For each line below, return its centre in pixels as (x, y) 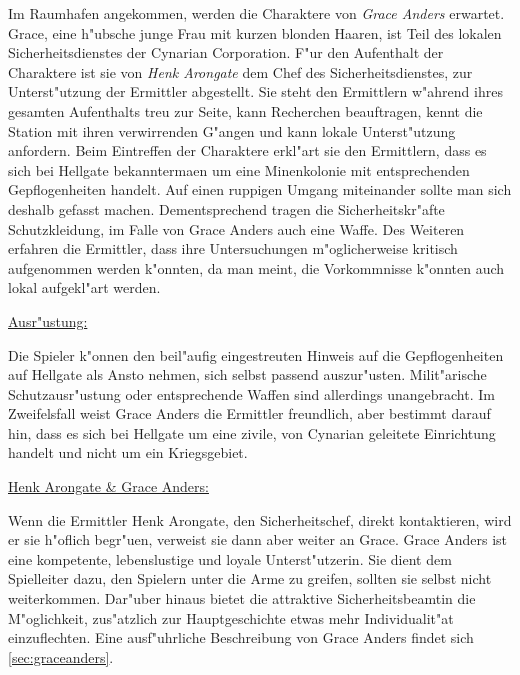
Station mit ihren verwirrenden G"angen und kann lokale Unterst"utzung (232, 130)
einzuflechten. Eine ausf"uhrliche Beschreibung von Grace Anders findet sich (241, 637)
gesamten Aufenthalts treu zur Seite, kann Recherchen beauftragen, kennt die (245, 110)
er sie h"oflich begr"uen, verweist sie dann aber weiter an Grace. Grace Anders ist (257, 539)
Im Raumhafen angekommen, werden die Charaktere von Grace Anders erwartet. (256, 13)
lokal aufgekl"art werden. (84, 287)
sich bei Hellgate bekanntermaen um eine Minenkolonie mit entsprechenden (239, 169)
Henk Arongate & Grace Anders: (108, 486)
